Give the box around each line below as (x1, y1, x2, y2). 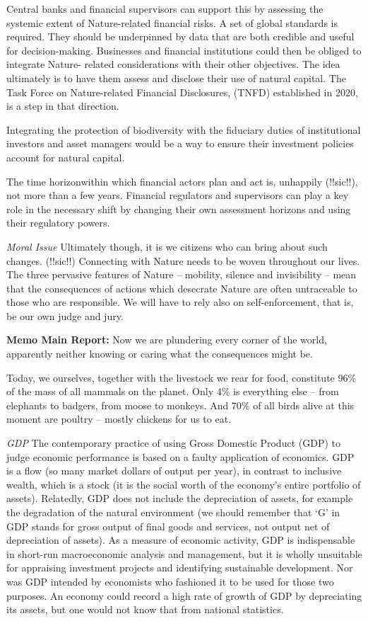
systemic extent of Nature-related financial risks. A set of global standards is (6, 15, 338, 30)
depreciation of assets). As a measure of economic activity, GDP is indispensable (6, 532, 355, 547)
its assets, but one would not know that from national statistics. (6, 602, 284, 617)
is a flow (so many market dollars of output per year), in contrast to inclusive (6, 463, 342, 478)
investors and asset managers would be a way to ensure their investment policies (6, 136, 354, 151)
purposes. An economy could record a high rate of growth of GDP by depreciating (6, 588, 362, 603)
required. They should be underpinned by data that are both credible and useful (6, 29, 355, 44)
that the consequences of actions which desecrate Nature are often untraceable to (6, 280, 357, 295)
